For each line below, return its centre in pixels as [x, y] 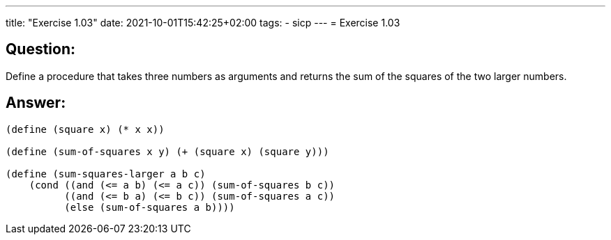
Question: [41, 49]
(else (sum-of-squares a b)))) [150, 207]
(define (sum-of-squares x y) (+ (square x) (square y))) [167, 151]
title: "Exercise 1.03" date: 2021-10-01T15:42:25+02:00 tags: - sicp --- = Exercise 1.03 [203, 23]
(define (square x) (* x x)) [85, 129]
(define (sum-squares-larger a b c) [106, 174]
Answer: [36, 103]
